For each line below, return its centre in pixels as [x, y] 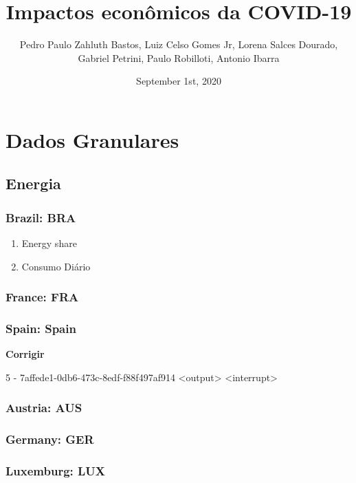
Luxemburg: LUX [56, 471]
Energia [33, 183]
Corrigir [25, 354]
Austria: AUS [44, 408]
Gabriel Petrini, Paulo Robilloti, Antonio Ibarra [179, 57]
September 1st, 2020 [179, 81]
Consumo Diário [56, 266]
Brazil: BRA [41, 217]
